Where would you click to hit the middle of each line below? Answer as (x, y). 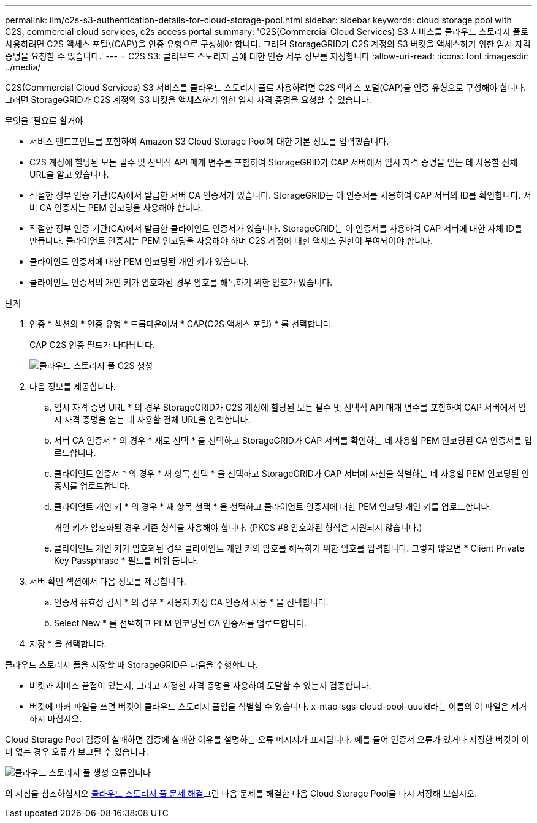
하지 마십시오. (56, 719)
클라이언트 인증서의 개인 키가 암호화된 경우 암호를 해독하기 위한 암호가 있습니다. (181, 282)
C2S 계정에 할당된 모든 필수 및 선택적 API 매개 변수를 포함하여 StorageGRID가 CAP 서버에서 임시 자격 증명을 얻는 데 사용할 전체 (274, 162)
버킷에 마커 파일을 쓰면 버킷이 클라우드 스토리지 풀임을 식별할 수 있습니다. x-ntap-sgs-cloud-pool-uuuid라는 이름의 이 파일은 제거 (278, 706)
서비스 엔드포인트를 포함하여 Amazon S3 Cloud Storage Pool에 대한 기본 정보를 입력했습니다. (209, 141)
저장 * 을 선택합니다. (68, 644)
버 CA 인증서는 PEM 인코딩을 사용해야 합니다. (116, 207)
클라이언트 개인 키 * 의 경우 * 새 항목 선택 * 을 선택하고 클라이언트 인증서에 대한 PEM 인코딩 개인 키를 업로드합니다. (273, 506)
